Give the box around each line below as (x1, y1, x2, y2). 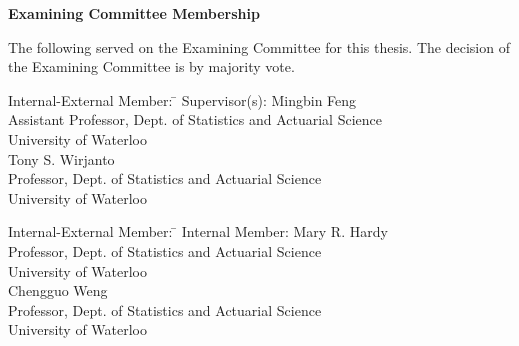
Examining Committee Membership (8, 3, 260, 23)
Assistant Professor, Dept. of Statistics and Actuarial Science (8, 109, 382, 130)
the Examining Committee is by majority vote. (8, 56, 295, 77)
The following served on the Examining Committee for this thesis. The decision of (8, 36, 510, 57)
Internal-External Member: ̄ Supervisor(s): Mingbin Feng (8, 89, 357, 110)
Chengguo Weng (8, 280, 108, 301)
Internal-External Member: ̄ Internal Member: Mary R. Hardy (8, 221, 388, 242)
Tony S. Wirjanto (8, 148, 115, 169)
